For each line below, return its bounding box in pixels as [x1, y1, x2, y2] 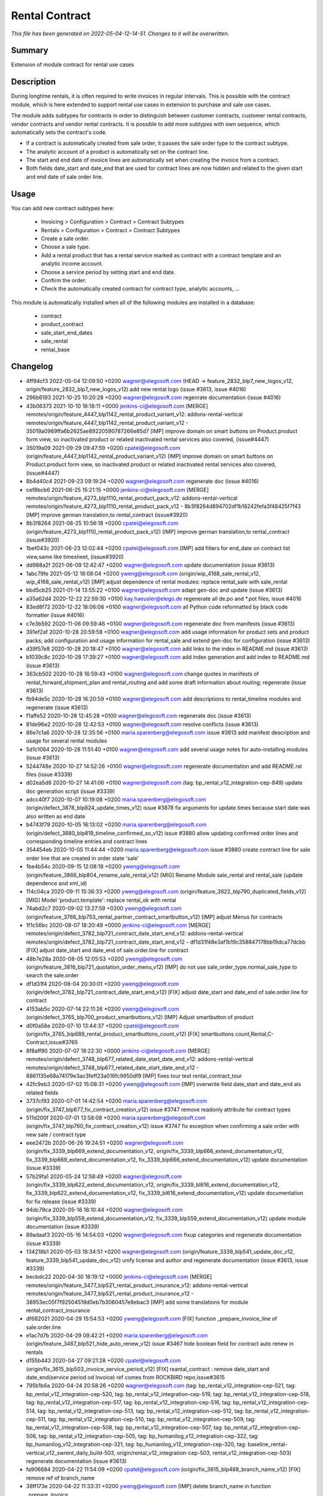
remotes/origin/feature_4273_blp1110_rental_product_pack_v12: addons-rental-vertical [26, 494, 237, 502]
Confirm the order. [41, 276, 87, 284]
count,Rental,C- [235, 1030, 275, 1038]
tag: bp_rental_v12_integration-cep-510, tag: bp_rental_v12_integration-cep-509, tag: [48, 1415, 256, 1422]
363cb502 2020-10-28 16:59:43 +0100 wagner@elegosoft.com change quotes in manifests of [26, 670, 260, 677]
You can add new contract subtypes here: [11, 204, 115, 212]
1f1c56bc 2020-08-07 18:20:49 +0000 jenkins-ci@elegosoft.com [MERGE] [26, 922, 211, 929]
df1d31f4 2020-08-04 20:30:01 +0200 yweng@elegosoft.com [26, 980, 179, 987]
